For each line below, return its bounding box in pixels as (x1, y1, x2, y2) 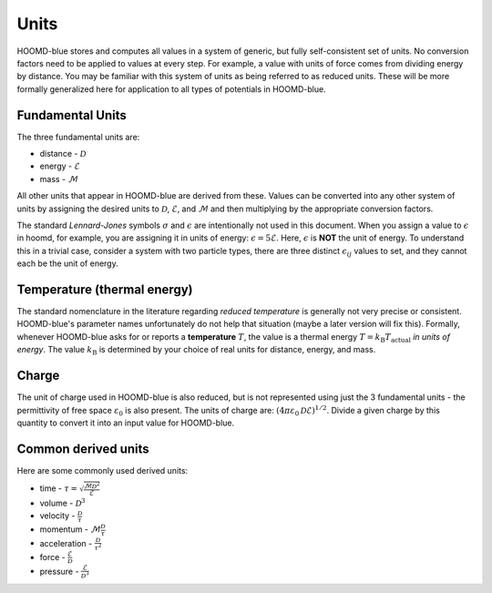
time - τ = (39, 483, 77, 494)
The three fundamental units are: (16, 131, 140, 142)
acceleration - (39, 537, 93, 548)
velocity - (39, 510, 77, 521)
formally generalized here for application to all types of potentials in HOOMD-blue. (16, 83, 327, 95)
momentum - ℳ (39, 524, 101, 535)
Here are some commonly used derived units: (16, 465, 189, 475)
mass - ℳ (39, 173, 79, 184)
